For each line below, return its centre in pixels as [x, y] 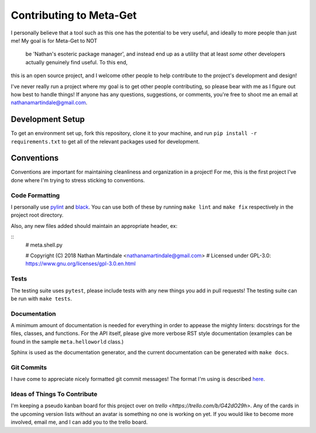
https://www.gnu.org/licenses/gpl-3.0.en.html [80, 264]
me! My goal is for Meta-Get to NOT [54, 40]
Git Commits [29, 367]
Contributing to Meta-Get [74, 15]
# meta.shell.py [44, 245]
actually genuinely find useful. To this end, [77, 62]
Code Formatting [35, 195]
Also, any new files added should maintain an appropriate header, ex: [94, 226]
